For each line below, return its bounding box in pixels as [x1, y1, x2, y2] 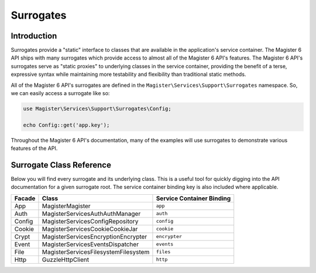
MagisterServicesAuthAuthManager [42, 209, 141, 218]
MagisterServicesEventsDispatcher [42, 240, 139, 248]
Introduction [11, 31, 57, 41]
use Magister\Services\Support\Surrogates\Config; [23, 106, 172, 112]
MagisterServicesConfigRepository [42, 217, 139, 225]
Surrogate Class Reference [11, 160, 111, 170]
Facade [14, 194, 36, 202]
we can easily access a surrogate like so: [11, 90, 110, 97]
